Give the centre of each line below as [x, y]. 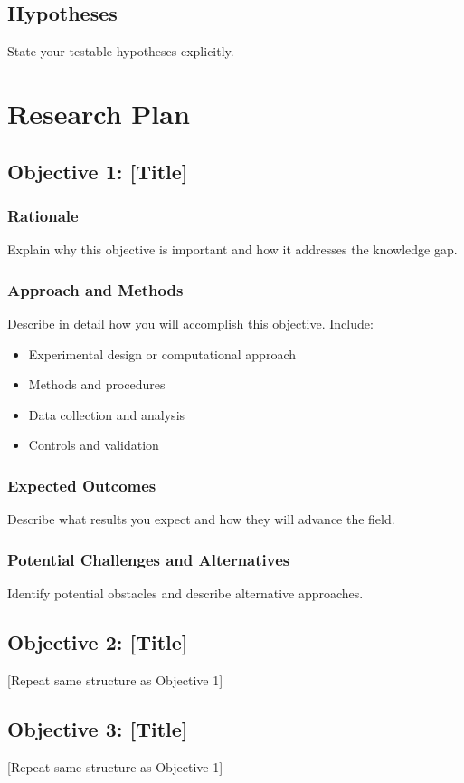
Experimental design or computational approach [162, 353]
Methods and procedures [97, 384]
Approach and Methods [95, 289]
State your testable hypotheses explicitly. [121, 51]
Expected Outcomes [82, 485]
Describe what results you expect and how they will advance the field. [201, 519]
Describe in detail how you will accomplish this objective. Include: [190, 323]
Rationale [43, 215]
